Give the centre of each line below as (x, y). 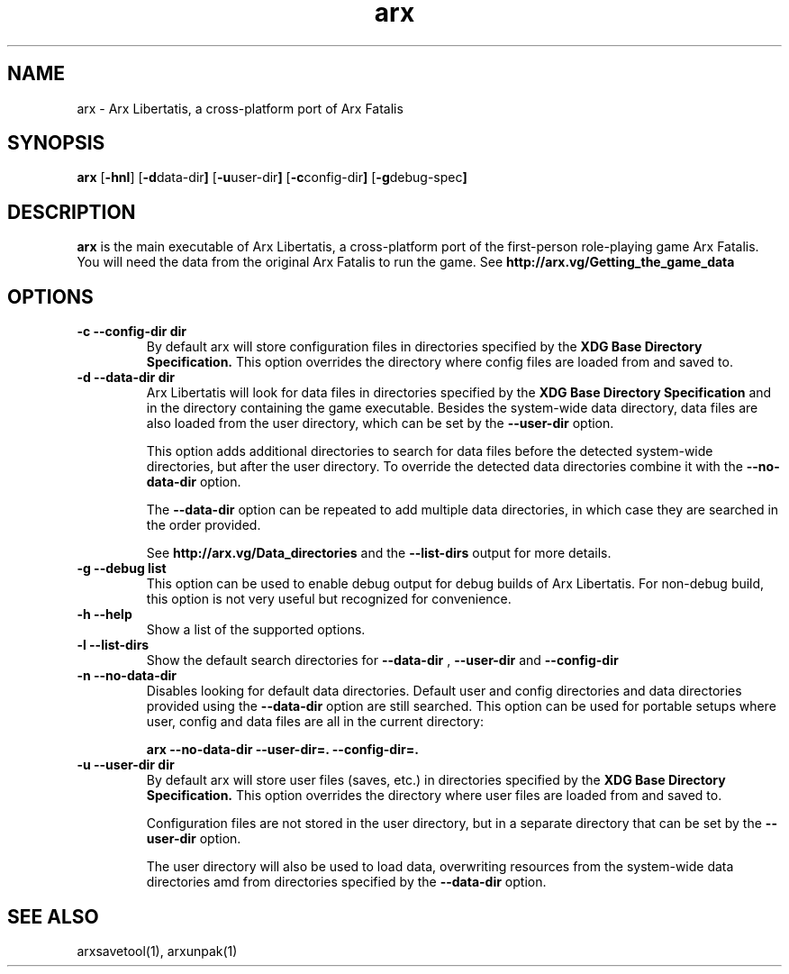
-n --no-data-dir (127, 676)
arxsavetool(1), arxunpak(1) (157, 951)
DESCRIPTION (72, 212)
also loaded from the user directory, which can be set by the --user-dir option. (380, 423)
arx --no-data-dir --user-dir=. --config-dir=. (282, 750)
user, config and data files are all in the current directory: (315, 722)
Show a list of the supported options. (256, 630)
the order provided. (204, 525)
